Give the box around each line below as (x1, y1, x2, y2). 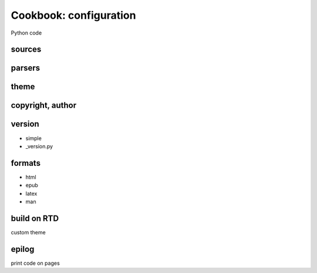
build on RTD (11, 213, 59, 223)
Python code (11, 29, 42, 36)
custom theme (11, 228, 46, 236)
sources (11, 45, 42, 54)
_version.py (25, 142, 53, 149)
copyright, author (11, 100, 76, 111)
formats (11, 158, 41, 168)
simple (25, 135, 42, 142)
